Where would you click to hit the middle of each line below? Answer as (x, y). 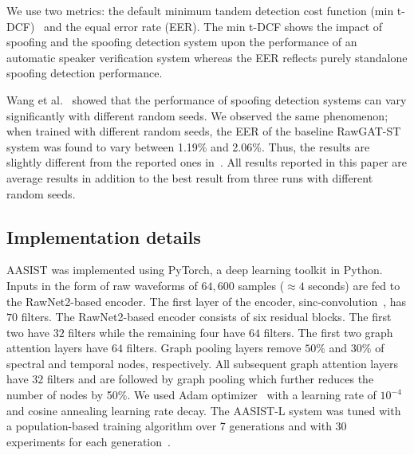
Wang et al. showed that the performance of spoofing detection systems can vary (207, 99)
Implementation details (104, 236)
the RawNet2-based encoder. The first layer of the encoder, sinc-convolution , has (207, 301)
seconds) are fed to (354, 285)
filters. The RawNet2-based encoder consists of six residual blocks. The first (206, 317)
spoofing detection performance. (85, 73)
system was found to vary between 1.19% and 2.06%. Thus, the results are (188, 146)
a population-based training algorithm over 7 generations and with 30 (177, 426)
